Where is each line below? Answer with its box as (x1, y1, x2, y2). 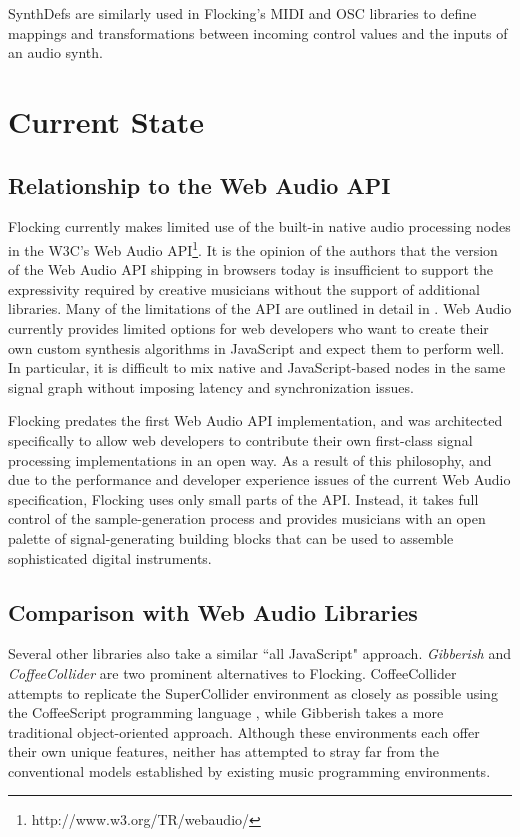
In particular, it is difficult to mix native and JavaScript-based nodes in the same (8, 357, 506, 378)
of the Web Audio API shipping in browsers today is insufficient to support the (8, 259, 493, 280)
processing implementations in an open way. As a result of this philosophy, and (8, 449, 492, 470)
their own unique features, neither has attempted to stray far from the (8, 741, 439, 762)
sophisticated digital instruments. (8, 547, 212, 568)
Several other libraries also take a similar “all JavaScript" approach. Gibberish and (8, 643, 512, 664)
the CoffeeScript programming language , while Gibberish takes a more (8, 702, 444, 723)
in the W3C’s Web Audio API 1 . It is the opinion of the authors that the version (8, 236, 498, 260)
